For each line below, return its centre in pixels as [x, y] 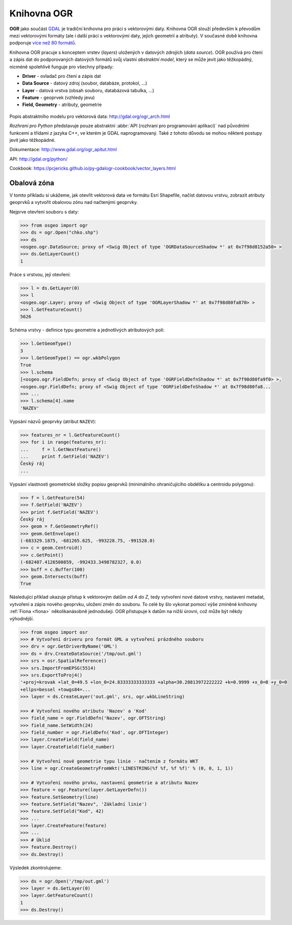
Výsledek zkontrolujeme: [36, 868]
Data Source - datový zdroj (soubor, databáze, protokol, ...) [85, 83]
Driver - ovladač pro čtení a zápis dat [62, 76]
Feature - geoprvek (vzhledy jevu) [59, 98]
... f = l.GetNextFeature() [61, 449]
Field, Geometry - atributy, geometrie [62, 104]
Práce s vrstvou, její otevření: [40, 275]
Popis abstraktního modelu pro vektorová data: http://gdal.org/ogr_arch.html [90, 116]
